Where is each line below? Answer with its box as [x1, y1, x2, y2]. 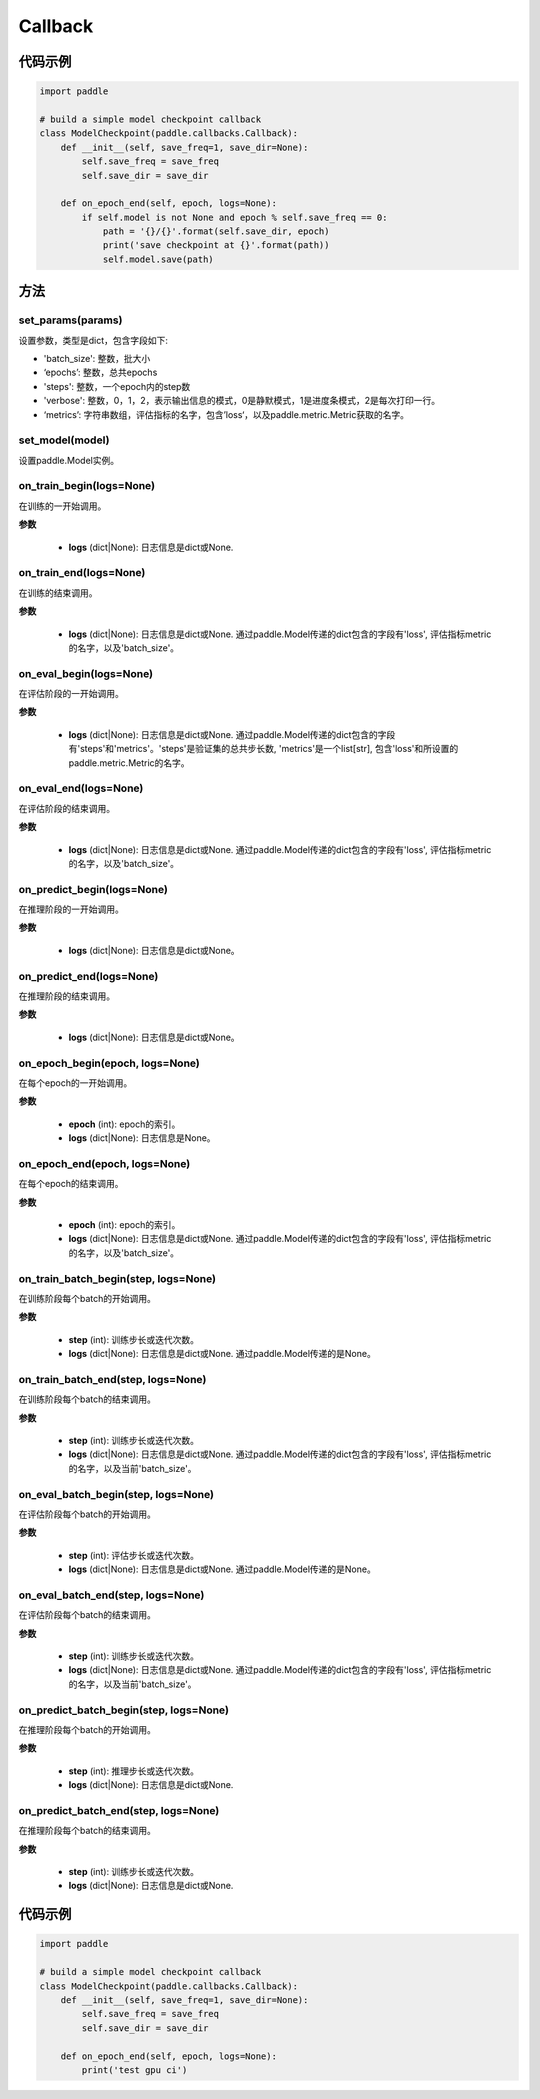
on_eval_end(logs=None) [18, 781, 144, 795]
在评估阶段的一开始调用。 [18, 688, 124, 700]
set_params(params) [18, 313, 123, 327]
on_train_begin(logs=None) [18, 479, 155, 493]
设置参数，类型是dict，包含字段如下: [18, 334, 169, 346]
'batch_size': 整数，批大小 [43, 352, 151, 364]
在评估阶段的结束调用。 [18, 802, 115, 814]
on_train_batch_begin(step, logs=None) [18, 1271, 217, 1285]
